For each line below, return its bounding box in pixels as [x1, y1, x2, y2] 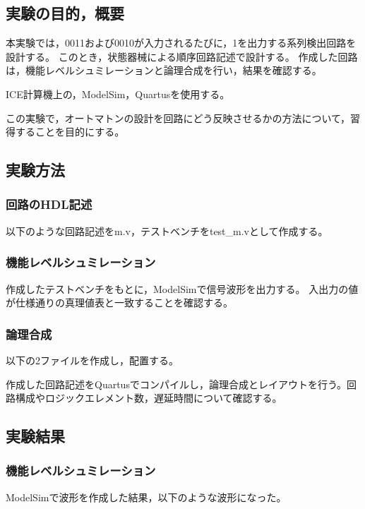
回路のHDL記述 [6, 196, 92, 213]
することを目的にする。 [15, 124, 125, 139]
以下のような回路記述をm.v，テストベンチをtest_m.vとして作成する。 [6, 223, 328, 238]
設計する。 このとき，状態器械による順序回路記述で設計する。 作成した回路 [6, 49, 358, 64]
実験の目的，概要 [6, 2, 124, 24]
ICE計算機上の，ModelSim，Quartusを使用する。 [6, 86, 230, 101]
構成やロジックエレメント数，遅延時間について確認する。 [15, 390, 282, 405]
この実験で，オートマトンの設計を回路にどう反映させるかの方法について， [6, 110, 351, 125]
